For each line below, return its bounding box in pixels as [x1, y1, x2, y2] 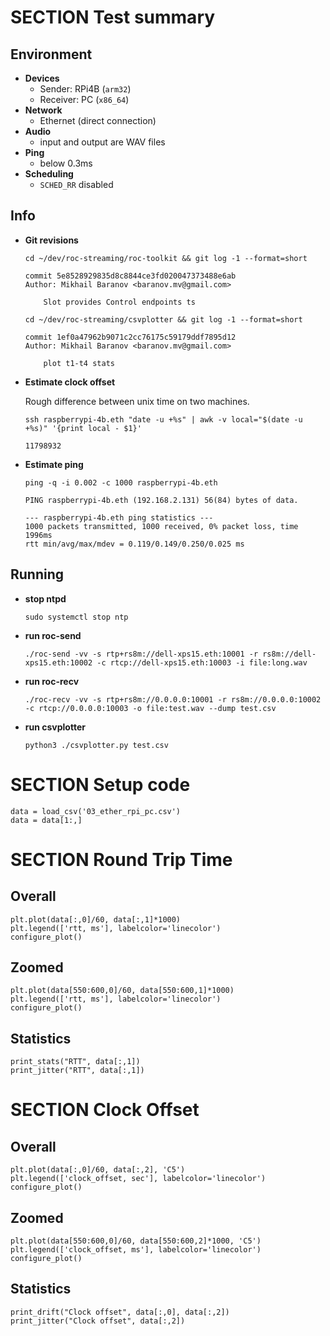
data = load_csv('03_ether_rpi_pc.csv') [10, 806, 182, 816]
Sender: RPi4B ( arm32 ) [39, 83, 132, 95]
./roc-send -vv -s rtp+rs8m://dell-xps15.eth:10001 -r [24, 649, 259, 659]
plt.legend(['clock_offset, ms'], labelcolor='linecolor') [10, 1245, 262, 1255]
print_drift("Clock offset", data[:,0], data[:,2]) [10, 1307, 230, 1317]
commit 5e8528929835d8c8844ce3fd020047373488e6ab [24, 271, 237, 281]
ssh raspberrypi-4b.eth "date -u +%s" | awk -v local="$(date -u [24, 414, 303, 425]
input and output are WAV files [39, 136, 166, 148]
